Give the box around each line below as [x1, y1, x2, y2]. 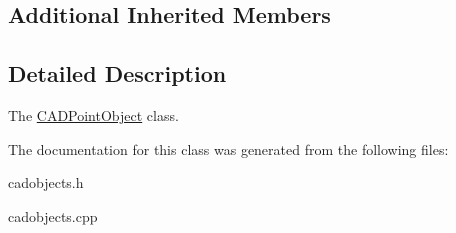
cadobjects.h [8, 172, 84, 193]
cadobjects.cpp [8, 205, 98, 226]
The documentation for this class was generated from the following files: [8, 138, 449, 159]
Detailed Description [8, 58, 227, 89]
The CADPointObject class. [8, 104, 179, 125]
